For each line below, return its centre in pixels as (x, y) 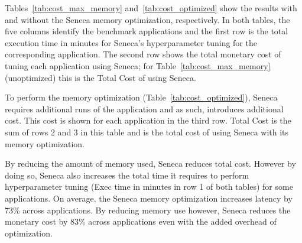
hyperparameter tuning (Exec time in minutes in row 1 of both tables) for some (149, 187)
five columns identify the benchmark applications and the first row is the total (147, 31)
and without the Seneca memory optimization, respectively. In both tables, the (147, 19)
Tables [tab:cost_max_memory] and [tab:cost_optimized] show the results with (151, 8)
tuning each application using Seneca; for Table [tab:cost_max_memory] (138, 65)
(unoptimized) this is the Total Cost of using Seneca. (100, 77)
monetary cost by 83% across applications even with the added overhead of (141, 221)
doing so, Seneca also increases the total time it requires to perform (127, 175)
